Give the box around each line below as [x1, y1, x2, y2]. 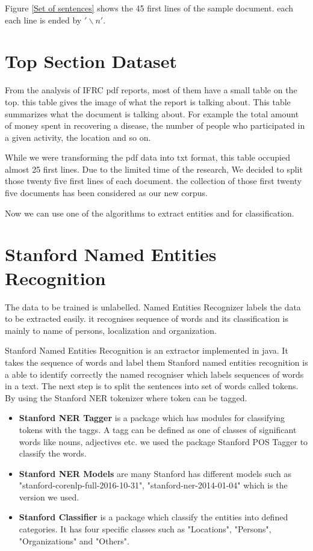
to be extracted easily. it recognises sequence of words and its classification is [5, 312, 288, 325]
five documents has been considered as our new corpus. [5, 186, 208, 199]
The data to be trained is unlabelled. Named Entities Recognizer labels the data [5, 300, 301, 313]
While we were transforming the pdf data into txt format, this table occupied [5, 151, 290, 164]
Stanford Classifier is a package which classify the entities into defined [19, 511, 288, 523]
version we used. [19, 490, 79, 503]
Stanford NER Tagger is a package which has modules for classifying [19, 411, 285, 424]
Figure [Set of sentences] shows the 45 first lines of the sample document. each [5, 2, 294, 14]
